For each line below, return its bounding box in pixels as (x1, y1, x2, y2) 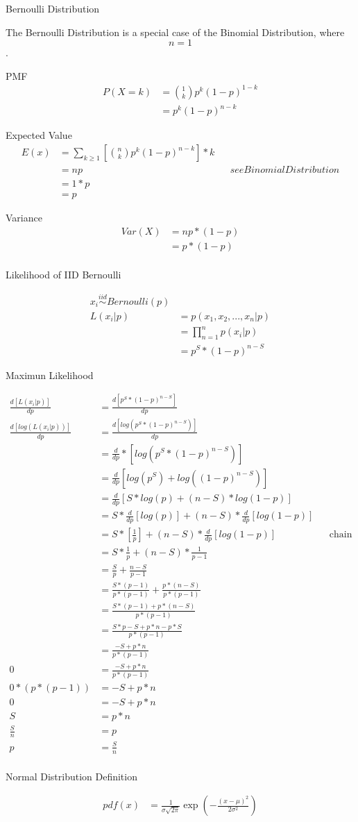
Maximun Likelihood (6, 367, 94, 382)
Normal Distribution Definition (6, 769, 137, 783)
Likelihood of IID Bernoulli (6, 267, 121, 281)
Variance (6, 210, 42, 225)
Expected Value (6, 128, 72, 142)
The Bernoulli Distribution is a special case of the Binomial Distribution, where (6, 24, 345, 39)
